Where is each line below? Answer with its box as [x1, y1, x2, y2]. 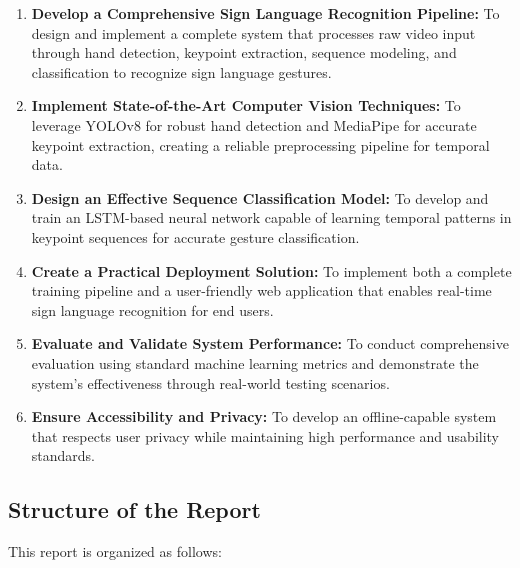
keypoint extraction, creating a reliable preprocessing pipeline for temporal [31, 134, 490, 155]
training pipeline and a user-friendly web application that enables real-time [31, 280, 492, 301]
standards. [31, 445, 96, 466]
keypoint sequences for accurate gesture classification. [31, 226, 360, 247]
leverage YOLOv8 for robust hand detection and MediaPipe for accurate [31, 114, 477, 135]
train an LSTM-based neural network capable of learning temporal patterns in [31, 207, 512, 228]
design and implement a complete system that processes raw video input [31, 22, 476, 43]
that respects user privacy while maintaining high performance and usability [31, 425, 500, 446]
